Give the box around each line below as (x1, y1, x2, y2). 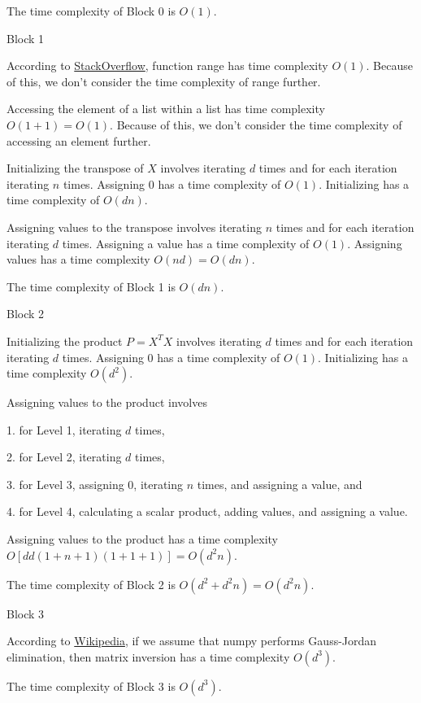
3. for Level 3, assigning (7, 475, 124, 492)
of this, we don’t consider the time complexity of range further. (7, 72, 321, 90)
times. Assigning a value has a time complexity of (62, 234, 310, 251)
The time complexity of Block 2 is (7, 575, 176, 592)
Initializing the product (7, 332, 123, 349)
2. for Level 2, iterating (7, 448, 122, 465)
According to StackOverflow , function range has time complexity (7, 57, 328, 74)
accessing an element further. (7, 132, 151, 149)
